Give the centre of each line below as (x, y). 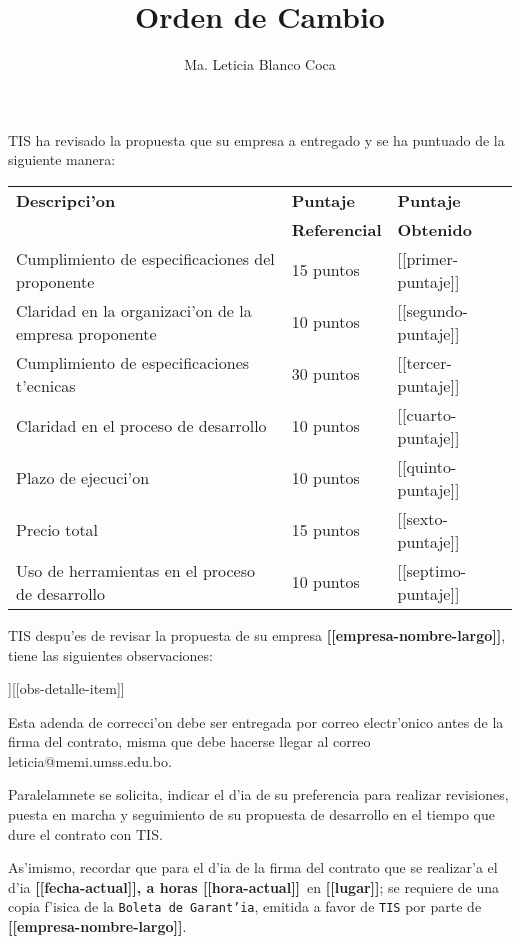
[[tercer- (424, 362)
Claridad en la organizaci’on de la (134, 310)
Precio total (57, 530)
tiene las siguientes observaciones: (110, 654)
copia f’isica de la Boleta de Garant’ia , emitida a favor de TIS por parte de (245, 906)
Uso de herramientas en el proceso (136, 570)
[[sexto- (422, 518)
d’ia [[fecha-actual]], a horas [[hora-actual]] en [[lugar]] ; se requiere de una (254, 886)
